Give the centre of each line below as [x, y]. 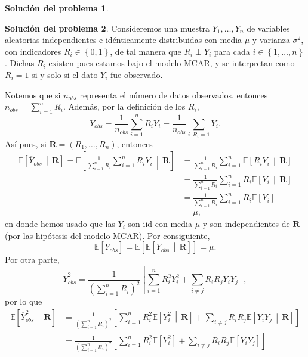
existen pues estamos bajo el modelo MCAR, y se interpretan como [172, 63]
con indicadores [33, 51]
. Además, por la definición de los [124, 106]
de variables [268, 28]
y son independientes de [246, 224]
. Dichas [20, 63]
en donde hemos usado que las [60, 224]
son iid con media [160, 224]
